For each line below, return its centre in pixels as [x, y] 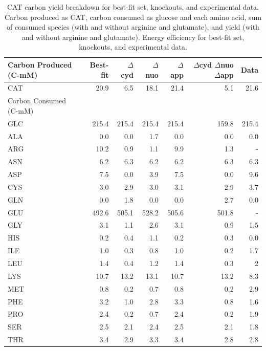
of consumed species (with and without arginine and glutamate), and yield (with [133, 27]
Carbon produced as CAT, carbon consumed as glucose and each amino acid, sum [133, 17]
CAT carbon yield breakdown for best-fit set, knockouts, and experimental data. [133, 7]
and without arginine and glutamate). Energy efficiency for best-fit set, [133, 37]
